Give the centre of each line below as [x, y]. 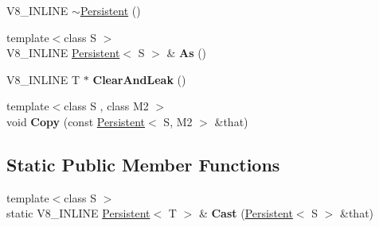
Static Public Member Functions [143, 164]
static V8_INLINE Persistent [78, 213]
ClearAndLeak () [139, 79]
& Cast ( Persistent [246, 213]
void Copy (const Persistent [76, 121]
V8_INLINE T [43, 79]
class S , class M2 [106, 106]
